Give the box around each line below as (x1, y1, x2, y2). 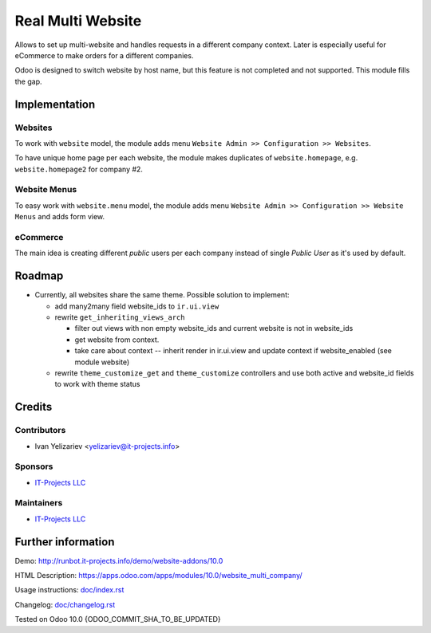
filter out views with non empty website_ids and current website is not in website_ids (74, 324, 354, 333)
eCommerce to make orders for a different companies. (14, 50, 194, 60)
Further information (14, 535, 115, 548)
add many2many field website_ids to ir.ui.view (54, 301, 219, 311)
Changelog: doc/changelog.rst (14, 600, 116, 609)
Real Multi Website (14, 12, 142, 29)
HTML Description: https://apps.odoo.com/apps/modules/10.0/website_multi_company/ (14, 571, 302, 580)
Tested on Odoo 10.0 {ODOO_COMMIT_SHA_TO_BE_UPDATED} (14, 615, 221, 624)
